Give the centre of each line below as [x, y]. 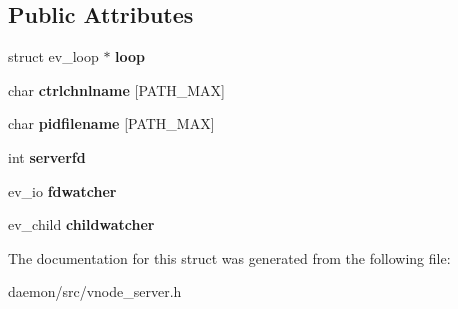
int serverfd [47, 156]
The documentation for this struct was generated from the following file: [229, 257]
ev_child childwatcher [81, 224]
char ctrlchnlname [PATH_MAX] [117, 89]
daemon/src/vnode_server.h [95, 291]
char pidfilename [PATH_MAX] [111, 123]
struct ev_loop [53, 56]
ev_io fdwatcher [62, 190]
